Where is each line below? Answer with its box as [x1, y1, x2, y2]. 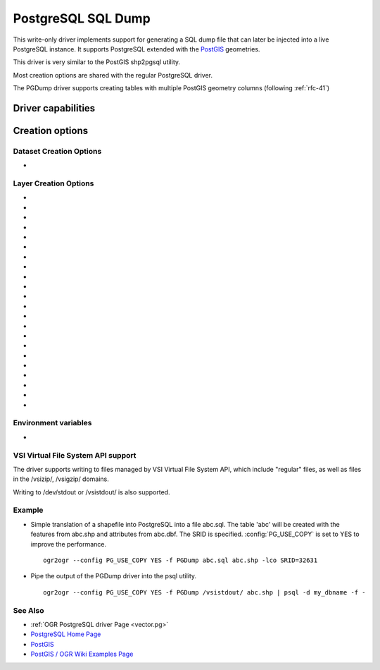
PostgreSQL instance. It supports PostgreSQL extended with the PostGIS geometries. [13, 44, 260, 53]
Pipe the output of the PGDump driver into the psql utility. [30, 572, 197, 580]
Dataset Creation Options [13, 146, 102, 156]
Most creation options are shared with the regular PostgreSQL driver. [13, 71, 213, 79]
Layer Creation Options [13, 178, 94, 188]
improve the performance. [30, 540, 107, 548]
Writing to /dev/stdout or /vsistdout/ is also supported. [13, 487, 170, 497]
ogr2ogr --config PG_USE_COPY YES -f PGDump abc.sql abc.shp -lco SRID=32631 [43, 556, 318, 564]
